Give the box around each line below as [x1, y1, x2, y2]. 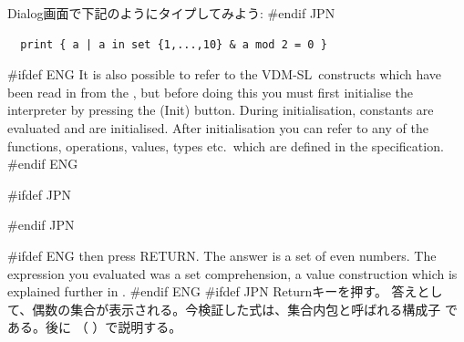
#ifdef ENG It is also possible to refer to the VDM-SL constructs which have [7, 65, 442, 84]
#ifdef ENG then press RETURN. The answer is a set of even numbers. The [7, 245, 437, 264]
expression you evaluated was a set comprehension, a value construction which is [7, 264, 458, 283]
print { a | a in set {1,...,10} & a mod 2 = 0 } [20, 37, 327, 51]
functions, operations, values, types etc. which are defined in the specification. [7, 136, 444, 155]
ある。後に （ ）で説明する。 [7, 317, 182, 337]
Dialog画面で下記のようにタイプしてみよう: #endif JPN [7, 4, 335, 22]
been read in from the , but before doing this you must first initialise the [7, 82, 413, 101]
